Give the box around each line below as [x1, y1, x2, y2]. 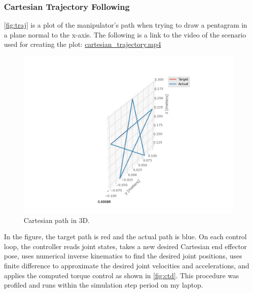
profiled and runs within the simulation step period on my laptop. [4, 280, 203, 290]
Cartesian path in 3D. [24, 215, 90, 225]
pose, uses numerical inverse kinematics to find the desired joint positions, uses [4, 251, 242, 261]
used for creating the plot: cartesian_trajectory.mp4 [4, 39, 161, 49]
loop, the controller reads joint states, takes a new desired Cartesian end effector [4, 241, 247, 251]
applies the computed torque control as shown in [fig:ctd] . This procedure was [4, 270, 239, 280]
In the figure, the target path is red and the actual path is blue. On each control [4, 231, 247, 242]
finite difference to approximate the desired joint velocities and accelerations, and [4, 260, 250, 270]
